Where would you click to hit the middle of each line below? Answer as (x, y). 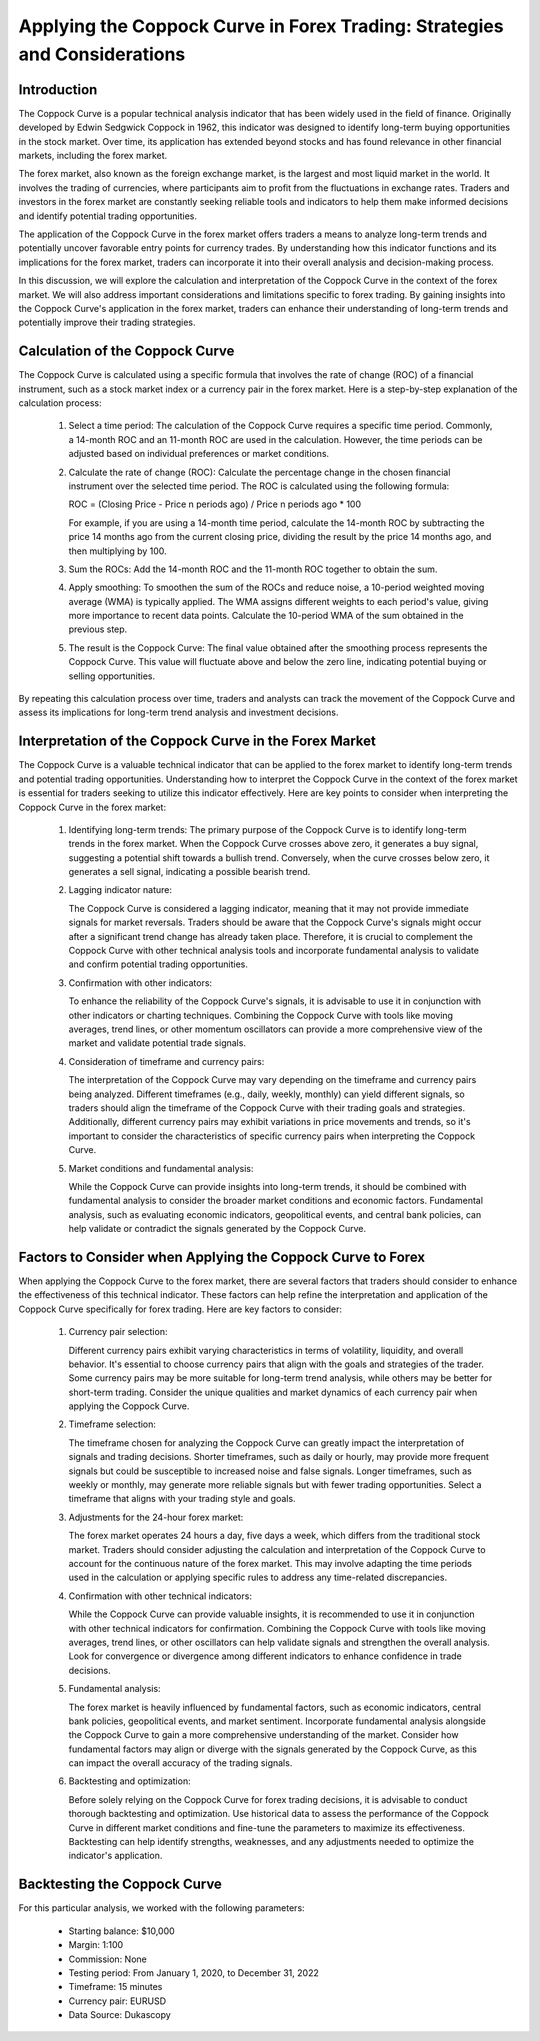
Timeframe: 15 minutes (115, 1987)
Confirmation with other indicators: (140, 982)
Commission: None (107, 1959)
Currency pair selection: (118, 1332)
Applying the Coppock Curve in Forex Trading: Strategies (261, 26)
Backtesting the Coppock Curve (120, 1884)
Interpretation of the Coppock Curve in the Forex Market (197, 741)
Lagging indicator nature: (120, 890)
